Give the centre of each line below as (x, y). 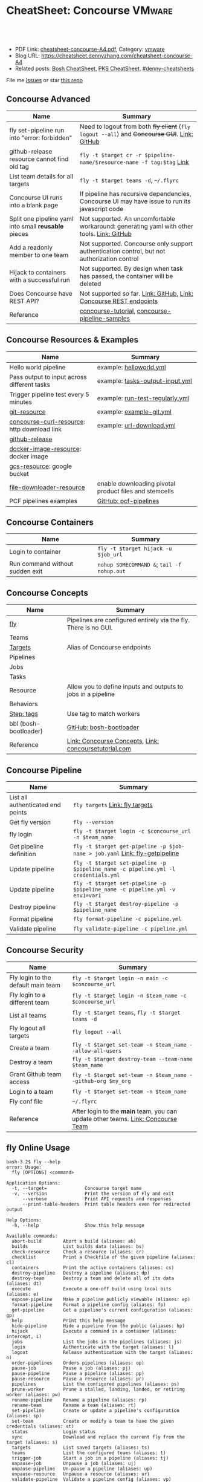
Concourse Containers (50, 522)
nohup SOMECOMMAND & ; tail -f (140, 565)
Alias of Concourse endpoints (109, 648)
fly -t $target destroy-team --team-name (133, 1059)
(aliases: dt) (24, 1283)
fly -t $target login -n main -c (120, 978)
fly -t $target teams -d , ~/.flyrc (129, 180)
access (20, 1082)
